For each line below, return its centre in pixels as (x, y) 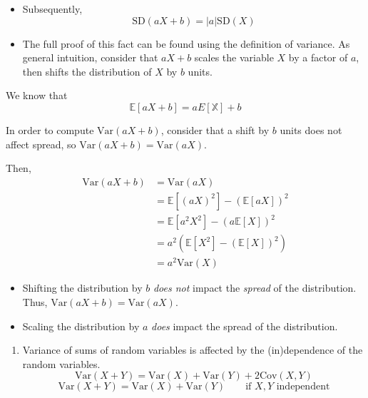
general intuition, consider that (90, 57)
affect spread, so (41, 144)
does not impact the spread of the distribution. (255, 288)
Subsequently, (52, 9)
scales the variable (234, 57)
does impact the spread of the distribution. (245, 326)
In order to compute (50, 129)
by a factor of (318, 57)
